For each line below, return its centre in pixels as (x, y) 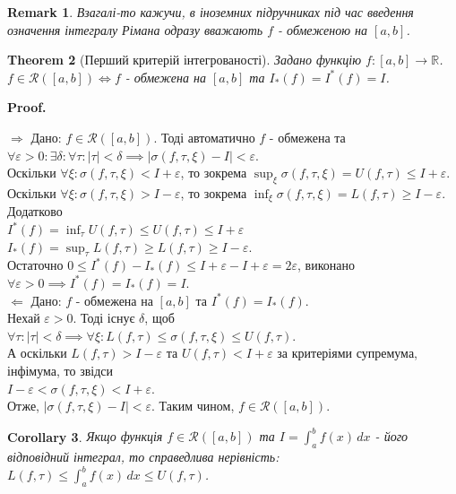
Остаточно (35, 265)
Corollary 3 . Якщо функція (85, 436)
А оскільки (37, 353)
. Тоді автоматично (204, 137)
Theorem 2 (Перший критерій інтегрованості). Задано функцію (185, 60)
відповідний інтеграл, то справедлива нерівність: (143, 457)
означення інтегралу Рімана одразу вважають (135, 29)
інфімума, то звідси (60, 370)
